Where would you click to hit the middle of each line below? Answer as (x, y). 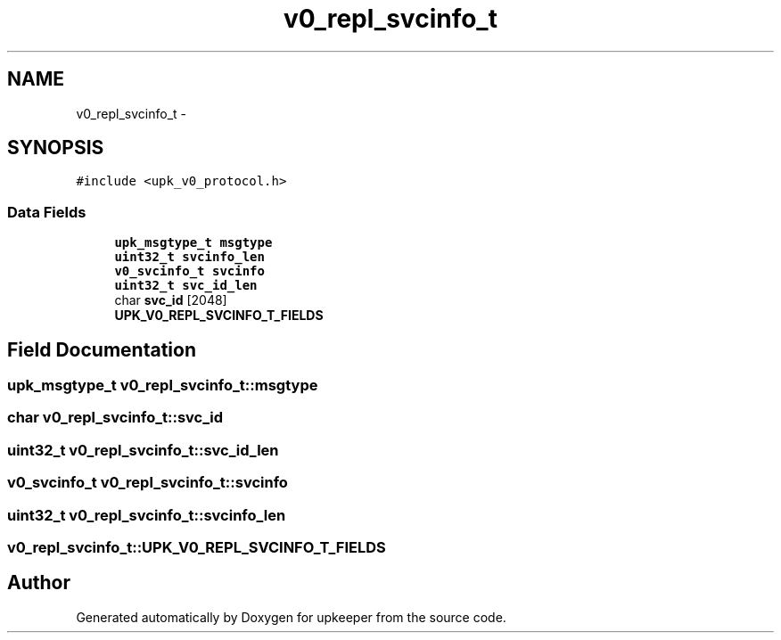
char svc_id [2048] (171, 300)
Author (39, 583)
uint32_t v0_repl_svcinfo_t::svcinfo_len (147, 515)
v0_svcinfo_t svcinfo (189, 271)
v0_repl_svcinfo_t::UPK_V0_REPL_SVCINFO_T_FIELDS (197, 547)
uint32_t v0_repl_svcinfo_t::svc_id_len (143, 450)
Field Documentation (102, 349)
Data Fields (47, 212)
